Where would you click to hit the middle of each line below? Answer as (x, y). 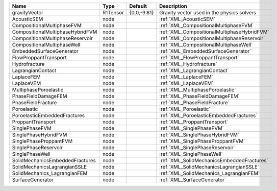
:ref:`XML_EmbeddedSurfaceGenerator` (205, 51)
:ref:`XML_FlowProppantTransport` (200, 58)
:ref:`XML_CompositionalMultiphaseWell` (206, 45)
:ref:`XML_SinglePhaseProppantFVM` (202, 141)
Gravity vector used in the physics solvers (208, 12)
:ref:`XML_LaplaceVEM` (187, 83)
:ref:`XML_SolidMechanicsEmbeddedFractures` (214, 160)
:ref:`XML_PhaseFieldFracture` (195, 103)
